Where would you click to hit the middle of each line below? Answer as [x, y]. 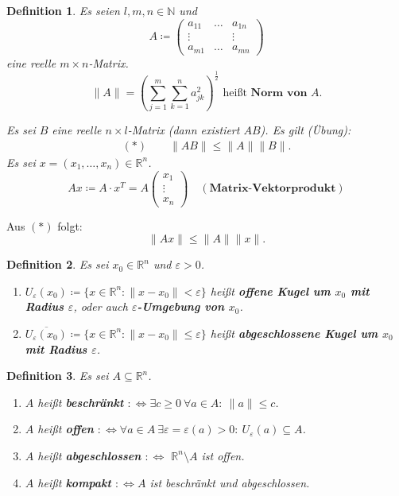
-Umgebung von [181, 306]
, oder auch [101, 306]
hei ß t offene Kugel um [270, 291]
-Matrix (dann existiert [184, 130]
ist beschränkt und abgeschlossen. [230, 482]
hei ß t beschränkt [81, 402]
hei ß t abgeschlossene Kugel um [294, 333]
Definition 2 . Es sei [58, 264]
